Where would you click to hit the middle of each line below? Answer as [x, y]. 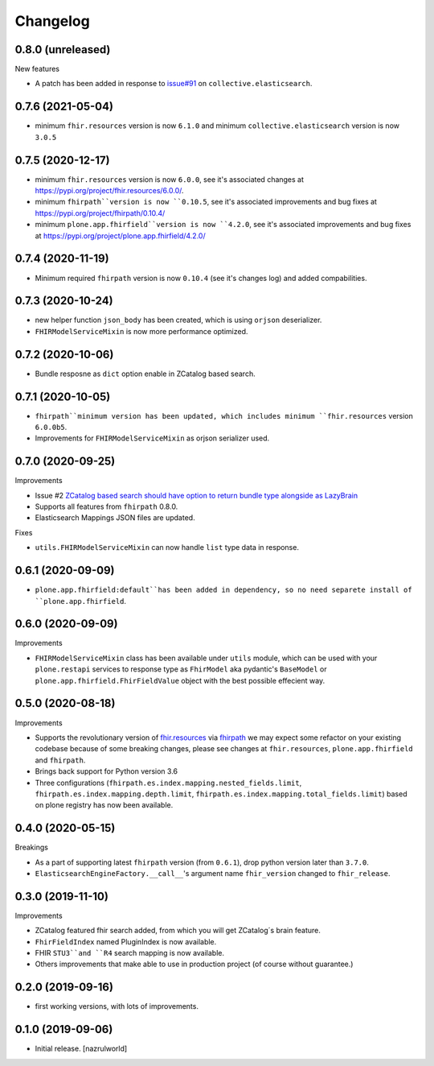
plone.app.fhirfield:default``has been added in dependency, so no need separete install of [224, 590]
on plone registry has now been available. [104, 805]
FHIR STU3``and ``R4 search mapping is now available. [130, 953]
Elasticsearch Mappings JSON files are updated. [115, 518]
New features [37, 69]
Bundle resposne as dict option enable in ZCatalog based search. [145, 374]
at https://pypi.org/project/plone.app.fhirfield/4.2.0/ [120, 236]
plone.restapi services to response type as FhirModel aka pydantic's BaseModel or [181, 669]
